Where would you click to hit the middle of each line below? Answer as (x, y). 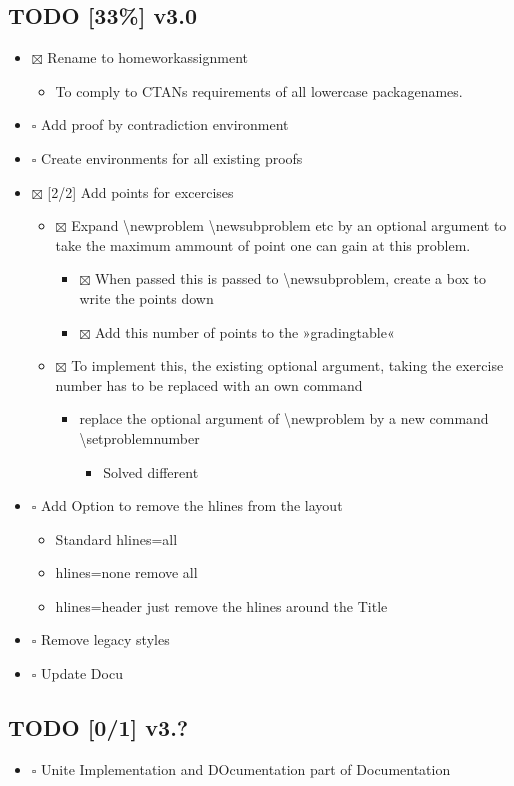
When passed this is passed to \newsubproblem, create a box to (290, 278)
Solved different (151, 471)
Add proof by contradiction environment (165, 124)
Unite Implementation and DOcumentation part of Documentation (246, 768)
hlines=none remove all (126, 572)
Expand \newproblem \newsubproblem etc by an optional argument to (289, 225)
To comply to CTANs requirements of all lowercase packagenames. (259, 90)
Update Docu (82, 673)
